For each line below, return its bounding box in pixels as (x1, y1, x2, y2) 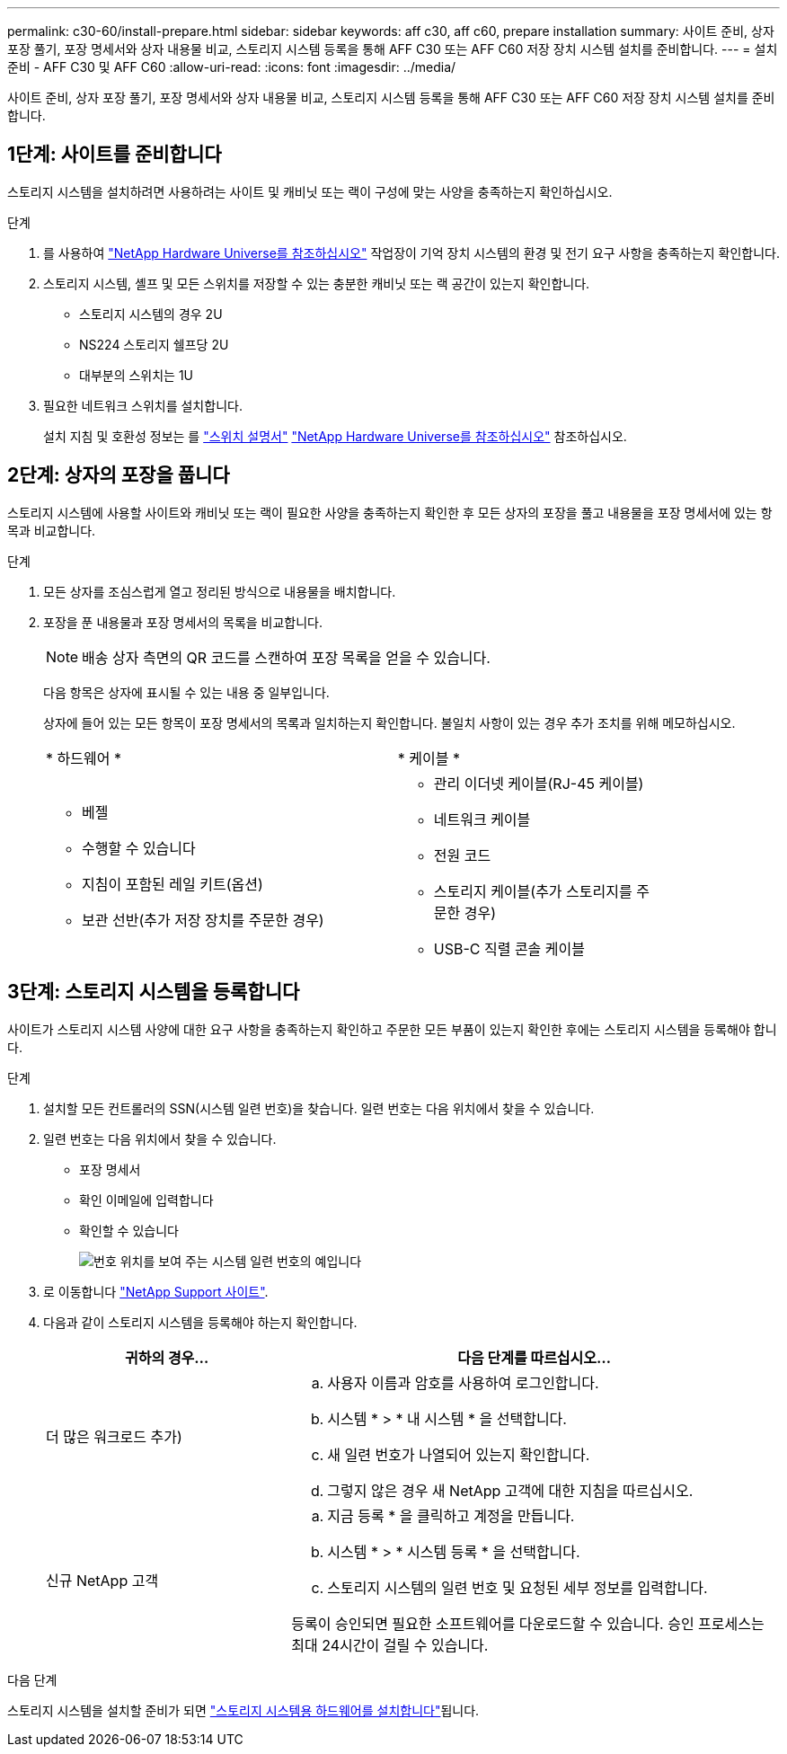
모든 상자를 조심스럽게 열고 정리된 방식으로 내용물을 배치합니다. (43, 583, 396, 599)
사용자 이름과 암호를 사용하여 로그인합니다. (327, 1373, 599, 1392)
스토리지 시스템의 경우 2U (79, 306, 223, 322)
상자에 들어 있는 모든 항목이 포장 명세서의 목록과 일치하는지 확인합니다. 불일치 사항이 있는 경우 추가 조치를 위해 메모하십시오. (43, 714, 736, 731)
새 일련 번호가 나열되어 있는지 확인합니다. (327, 1445, 590, 1464)
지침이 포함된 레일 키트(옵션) (82, 874, 263, 893)
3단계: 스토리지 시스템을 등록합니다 (7, 980, 300, 1004)
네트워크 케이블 (433, 810, 531, 828)
